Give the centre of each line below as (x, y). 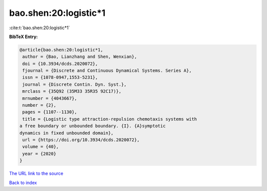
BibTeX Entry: (23, 37)
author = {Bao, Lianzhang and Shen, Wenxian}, (80, 57)
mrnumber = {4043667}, (50, 98)
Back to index (23, 183)
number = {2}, (39, 105)
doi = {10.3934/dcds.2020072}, (60, 64)
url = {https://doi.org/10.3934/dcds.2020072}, (81, 140)
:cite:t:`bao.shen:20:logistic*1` (40, 28)
